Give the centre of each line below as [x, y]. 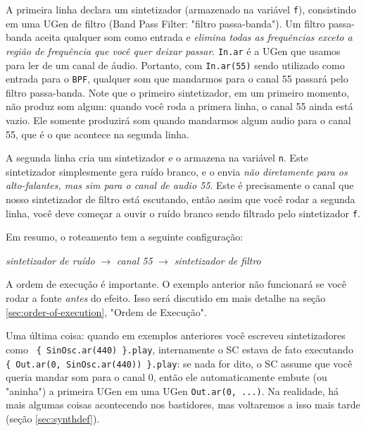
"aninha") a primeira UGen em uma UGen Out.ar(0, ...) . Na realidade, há [172, 390]
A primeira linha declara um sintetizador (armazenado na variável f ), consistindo [181, 9]
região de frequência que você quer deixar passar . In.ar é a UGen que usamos [173, 50]
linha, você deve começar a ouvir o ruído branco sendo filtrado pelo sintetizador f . [183, 213]
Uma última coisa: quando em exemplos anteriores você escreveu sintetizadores [176, 335]
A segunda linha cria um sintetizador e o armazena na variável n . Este [157, 158]
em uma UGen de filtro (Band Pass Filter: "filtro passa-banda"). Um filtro [165, 23]
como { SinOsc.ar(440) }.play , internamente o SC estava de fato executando [179, 349]
